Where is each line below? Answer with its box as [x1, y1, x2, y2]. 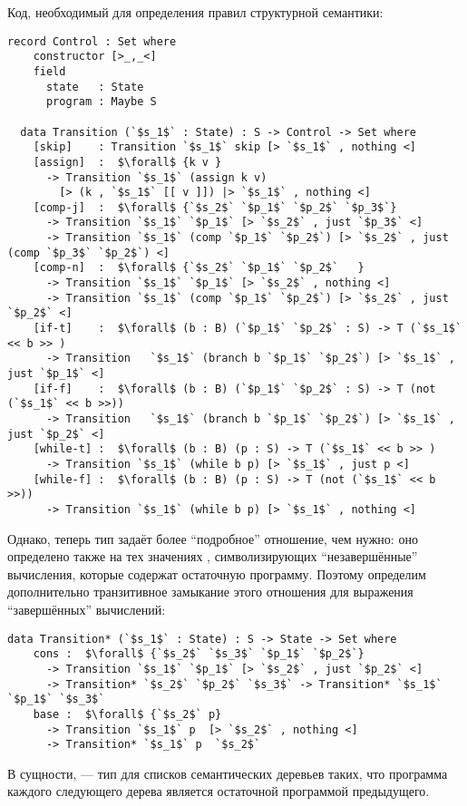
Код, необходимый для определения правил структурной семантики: [7, 3, 384, 21]
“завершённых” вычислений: [7, 599, 166, 618]
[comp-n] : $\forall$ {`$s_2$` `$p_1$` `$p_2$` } [33, 261, 365, 275]
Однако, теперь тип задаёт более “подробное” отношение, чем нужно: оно [7, 529, 418, 548]
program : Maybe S [45, 95, 157, 109]
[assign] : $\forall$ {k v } [33, 155, 222, 169]
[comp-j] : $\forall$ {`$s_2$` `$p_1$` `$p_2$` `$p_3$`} [33, 200, 397, 214]
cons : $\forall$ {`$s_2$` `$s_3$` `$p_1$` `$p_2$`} [33, 647, 365, 661]
